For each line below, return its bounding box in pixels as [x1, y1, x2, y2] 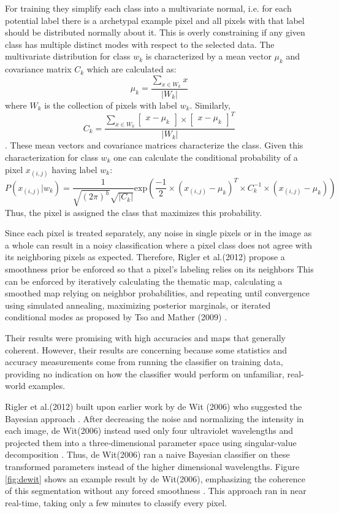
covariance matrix [5, 63, 72, 75]
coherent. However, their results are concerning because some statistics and [5, 343, 287, 356]
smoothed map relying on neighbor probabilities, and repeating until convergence [5, 287, 310, 299]
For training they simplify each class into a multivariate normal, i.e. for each [5, 2, 292, 14]
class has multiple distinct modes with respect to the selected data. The [5, 37, 275, 50]
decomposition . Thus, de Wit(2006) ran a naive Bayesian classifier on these [5, 448, 290, 461]
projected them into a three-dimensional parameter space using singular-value [5, 436, 297, 449]
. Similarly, [189, 99, 230, 111]
